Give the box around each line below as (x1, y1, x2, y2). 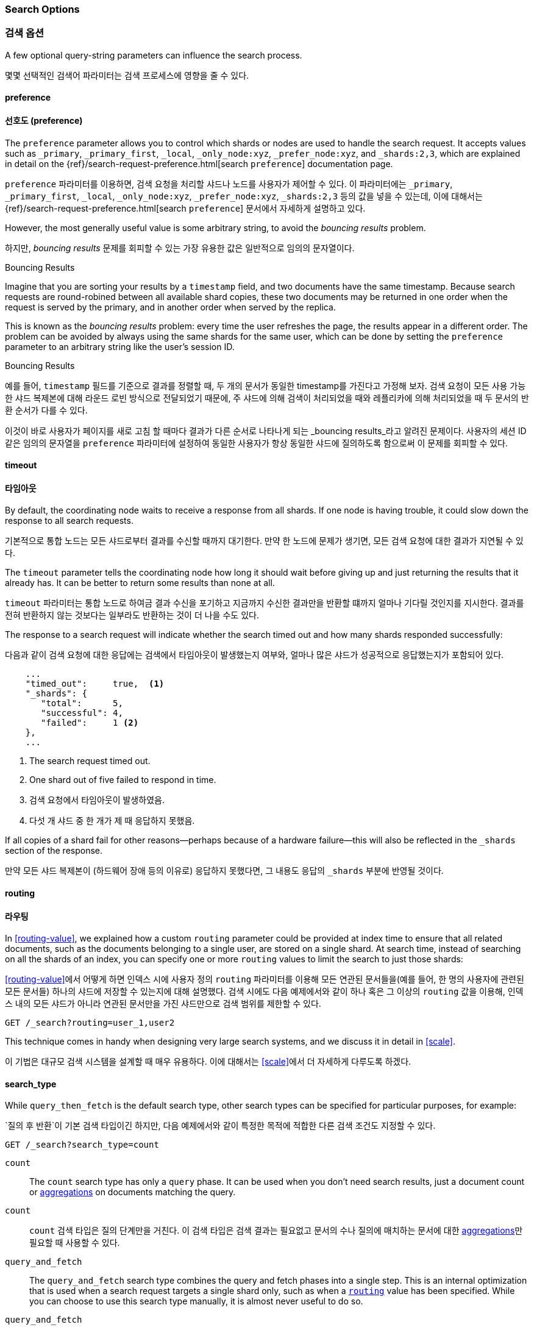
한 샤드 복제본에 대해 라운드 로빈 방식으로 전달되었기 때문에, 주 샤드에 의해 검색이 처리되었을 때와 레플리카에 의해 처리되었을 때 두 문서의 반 (5, 392, 529, 403)
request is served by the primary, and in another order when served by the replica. (5, 301, 336, 312)
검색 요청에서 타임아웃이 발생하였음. (29, 795, 165, 806)
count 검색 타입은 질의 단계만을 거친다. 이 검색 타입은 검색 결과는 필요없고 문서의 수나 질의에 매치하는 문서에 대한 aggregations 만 (29, 1225, 523, 1236)
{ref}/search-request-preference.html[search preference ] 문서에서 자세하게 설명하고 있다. (5, 202, 366, 213)
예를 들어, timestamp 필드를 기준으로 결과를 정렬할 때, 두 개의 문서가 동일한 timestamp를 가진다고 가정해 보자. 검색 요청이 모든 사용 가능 (5, 380, 526, 391)
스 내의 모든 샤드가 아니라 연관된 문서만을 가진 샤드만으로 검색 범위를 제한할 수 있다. (5, 998, 321, 1009)
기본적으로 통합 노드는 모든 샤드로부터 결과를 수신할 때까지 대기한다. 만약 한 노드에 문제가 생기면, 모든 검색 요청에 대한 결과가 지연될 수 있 (5, 535, 524, 546)
